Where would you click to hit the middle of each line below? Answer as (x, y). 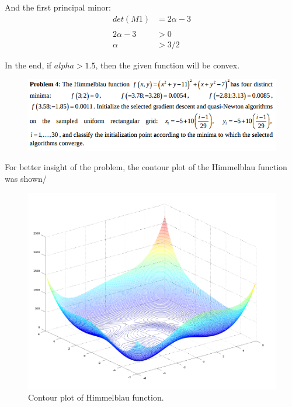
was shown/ (26, 179)
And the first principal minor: (58, 7)
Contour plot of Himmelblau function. (96, 397)
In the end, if (28, 65)
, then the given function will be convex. (168, 65)
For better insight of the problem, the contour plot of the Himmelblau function (146, 167)
